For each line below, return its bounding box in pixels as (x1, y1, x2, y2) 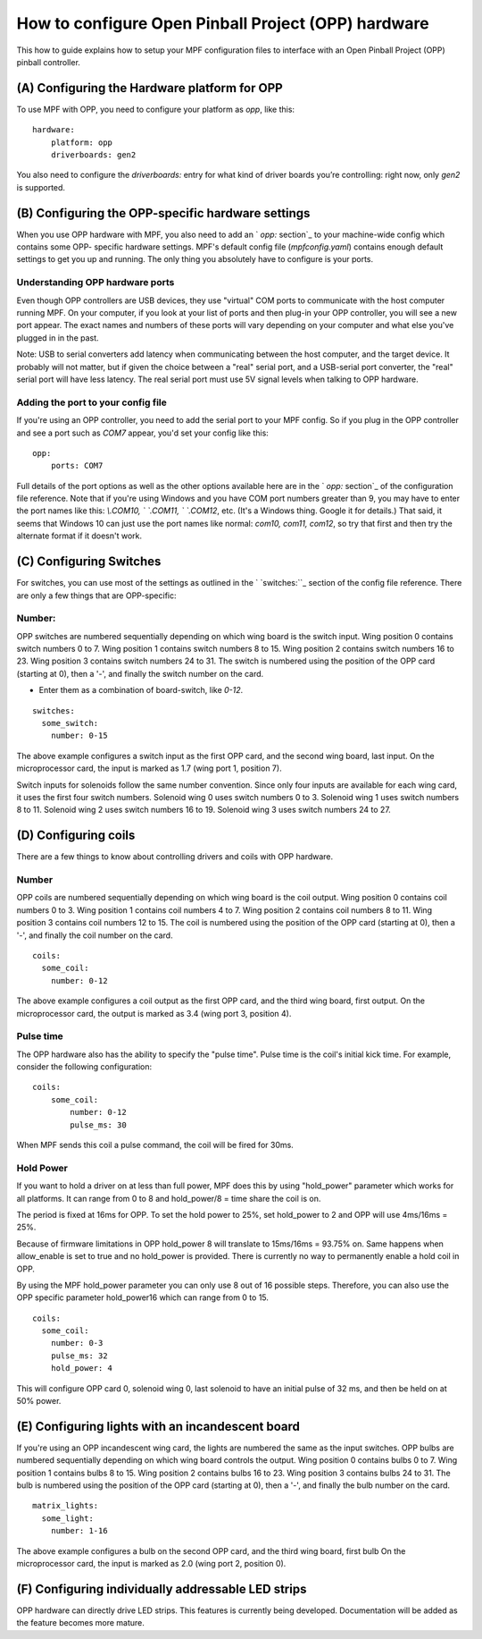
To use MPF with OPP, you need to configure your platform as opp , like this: (16, 104, 295, 114)
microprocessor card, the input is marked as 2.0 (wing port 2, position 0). (16, 1559, 287, 1569)
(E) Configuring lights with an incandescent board (16, 1418, 301, 1434)
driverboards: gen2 (50, 150, 137, 160)
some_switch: (41, 718, 99, 729)
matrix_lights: (32, 1500, 99, 1511)
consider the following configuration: (16, 1061, 152, 1072)
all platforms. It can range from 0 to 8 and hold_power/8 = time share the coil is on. (16, 1193, 321, 1204)
